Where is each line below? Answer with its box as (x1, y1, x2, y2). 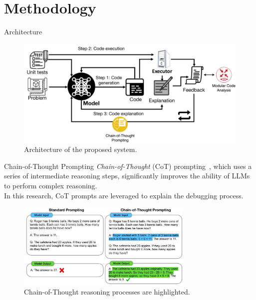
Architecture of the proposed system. (24, 144, 137, 154)
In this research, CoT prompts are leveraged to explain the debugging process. (4, 190, 244, 200)
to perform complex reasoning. (4, 180, 97, 191)
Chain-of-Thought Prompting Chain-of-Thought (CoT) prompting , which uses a (4, 160, 252, 171)
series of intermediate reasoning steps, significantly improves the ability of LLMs (4, 170, 250, 181)
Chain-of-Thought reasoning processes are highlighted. (24, 286, 190, 297)
